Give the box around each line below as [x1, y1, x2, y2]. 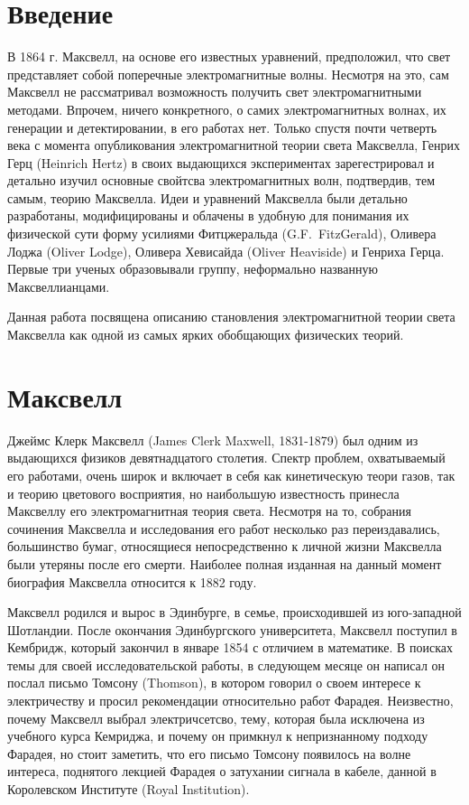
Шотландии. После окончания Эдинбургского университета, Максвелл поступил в [7, 620, 457, 639]
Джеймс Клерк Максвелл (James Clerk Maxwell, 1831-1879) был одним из [7, 430, 418, 449]
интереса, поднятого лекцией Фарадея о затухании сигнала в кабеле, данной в [7, 762, 437, 781]
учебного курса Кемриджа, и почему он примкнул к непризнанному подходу [7, 726, 428, 745]
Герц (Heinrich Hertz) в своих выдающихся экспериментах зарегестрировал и [7, 153, 435, 172]
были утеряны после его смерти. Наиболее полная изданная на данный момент [7, 554, 442, 573]
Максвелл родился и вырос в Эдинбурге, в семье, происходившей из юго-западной [7, 603, 462, 622]
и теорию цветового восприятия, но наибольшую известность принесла [7, 483, 400, 502]
